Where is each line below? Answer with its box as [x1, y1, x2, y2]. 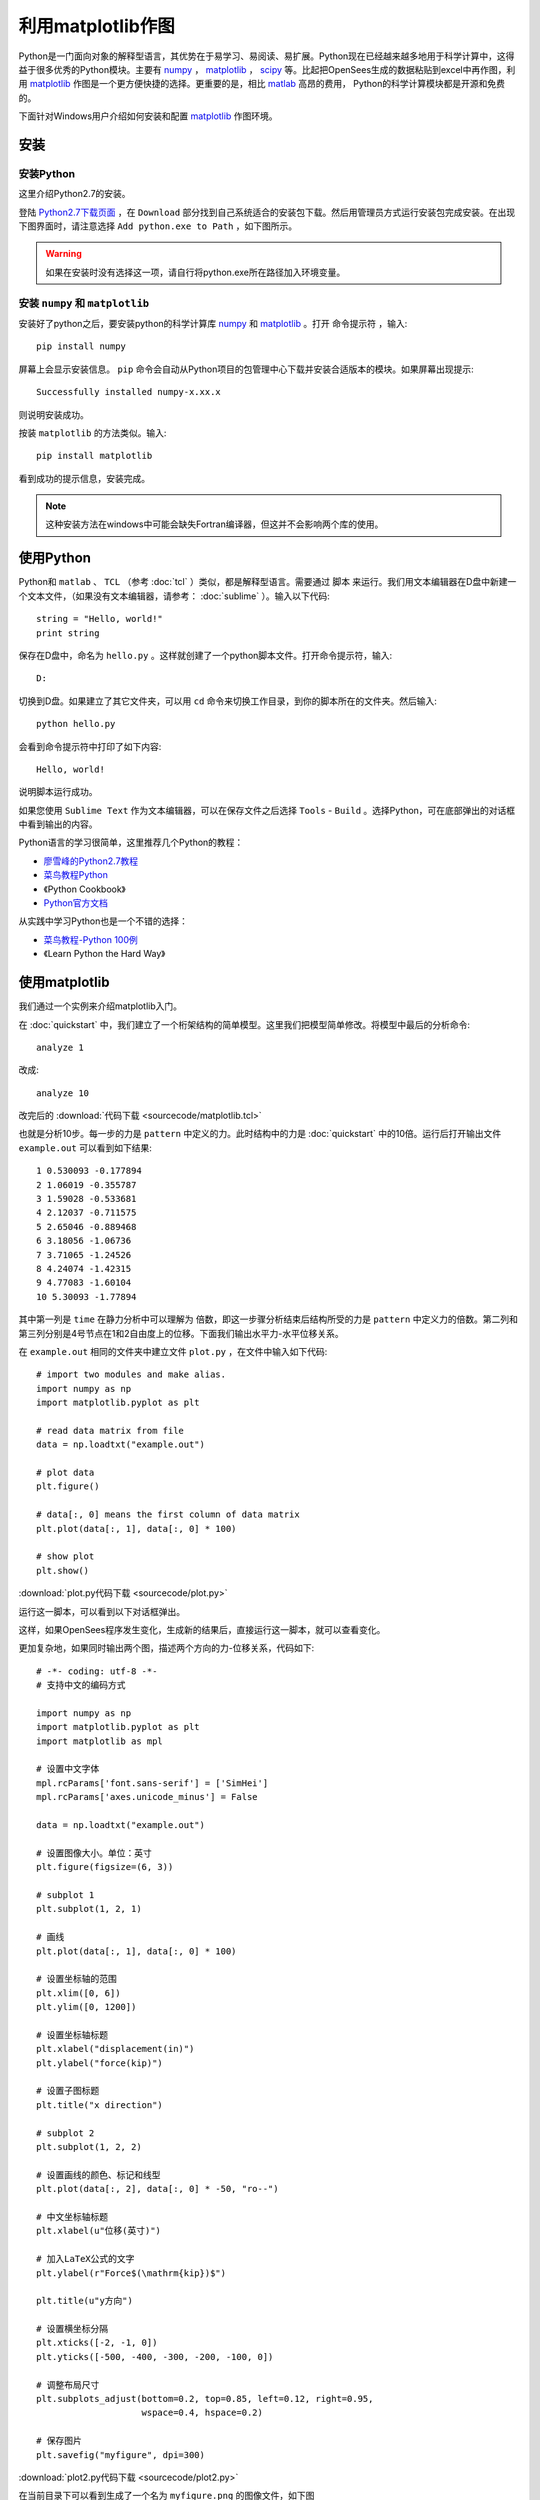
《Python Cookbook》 [43, 883, 127, 895]
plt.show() [36, 1565, 90, 1576]
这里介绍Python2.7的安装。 [18, 188, 131, 200]
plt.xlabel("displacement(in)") [36, 2043, 195, 2055]
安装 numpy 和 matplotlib [18, 296, 150, 310]
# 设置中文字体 [36, 1763, 100, 1775]
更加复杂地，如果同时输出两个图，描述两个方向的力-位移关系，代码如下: [18, 1642, 315, 1654]
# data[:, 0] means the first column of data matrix [36, 1509, 300, 1520]
